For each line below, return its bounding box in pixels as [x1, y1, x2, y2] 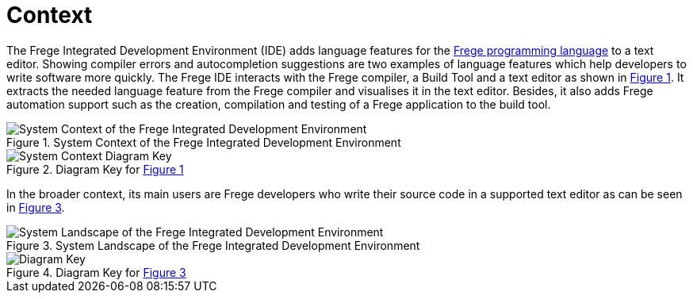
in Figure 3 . [6, 200, 65, 214]
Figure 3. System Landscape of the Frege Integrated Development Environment [6, 238, 420, 252]
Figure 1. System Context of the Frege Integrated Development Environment [6, 135, 401, 149]
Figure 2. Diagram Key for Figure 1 [6, 162, 184, 176]
